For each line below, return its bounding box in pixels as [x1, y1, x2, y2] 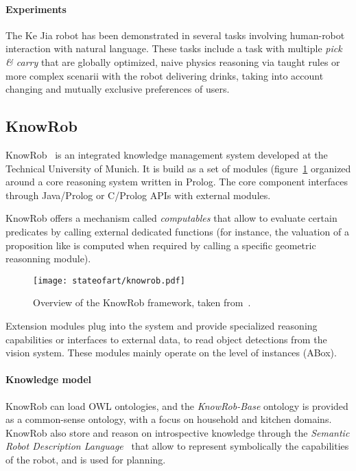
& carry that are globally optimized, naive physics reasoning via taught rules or [5, 54, 340, 69]
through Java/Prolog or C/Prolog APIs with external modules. [5, 187, 271, 202]
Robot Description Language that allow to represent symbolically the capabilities [5, 439, 349, 453]
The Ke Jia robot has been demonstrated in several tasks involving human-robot [5, 27, 345, 42]
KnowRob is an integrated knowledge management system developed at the [5, 147, 328, 161]
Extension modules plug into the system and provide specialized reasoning [5, 318, 318, 332]
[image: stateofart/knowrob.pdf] [33, 275, 185, 286]
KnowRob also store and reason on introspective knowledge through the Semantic [5, 425, 350, 439]
